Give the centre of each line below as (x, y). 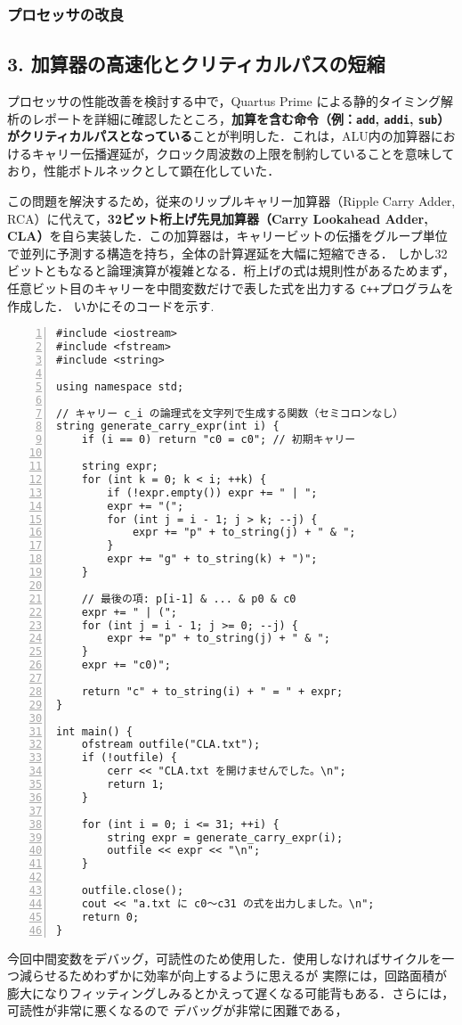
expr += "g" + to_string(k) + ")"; (212, 559)
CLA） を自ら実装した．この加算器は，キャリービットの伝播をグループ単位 (227, 236)
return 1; (136, 785)
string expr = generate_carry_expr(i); (225, 837)
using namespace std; (120, 386)
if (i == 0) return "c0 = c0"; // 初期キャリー (219, 440)
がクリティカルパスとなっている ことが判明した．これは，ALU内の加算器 (219, 136)
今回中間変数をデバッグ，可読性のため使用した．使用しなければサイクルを (225, 958)
